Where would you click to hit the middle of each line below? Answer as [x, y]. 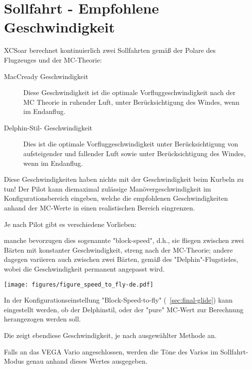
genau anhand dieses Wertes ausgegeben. [87, 361]
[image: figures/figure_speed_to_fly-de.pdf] [79, 284]
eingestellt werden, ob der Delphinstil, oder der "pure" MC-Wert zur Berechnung [124, 309]
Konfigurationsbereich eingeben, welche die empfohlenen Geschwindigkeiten [116, 198]
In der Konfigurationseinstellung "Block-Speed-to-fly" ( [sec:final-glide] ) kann [118, 300]
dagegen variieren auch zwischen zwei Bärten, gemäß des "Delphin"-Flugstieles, [121, 259]
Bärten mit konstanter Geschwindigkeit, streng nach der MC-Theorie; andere [118, 249]
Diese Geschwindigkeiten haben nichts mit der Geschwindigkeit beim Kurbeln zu [124, 179]
